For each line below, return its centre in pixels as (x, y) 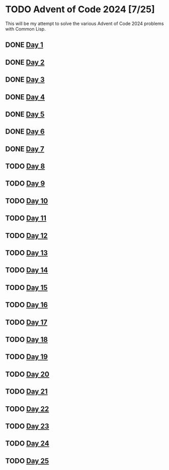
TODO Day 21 (26, 392)
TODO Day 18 (27, 339)
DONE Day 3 (25, 80)
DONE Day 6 (25, 132)
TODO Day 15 (26, 287)
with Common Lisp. (25, 29)
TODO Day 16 (27, 305)
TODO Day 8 (25, 166)
